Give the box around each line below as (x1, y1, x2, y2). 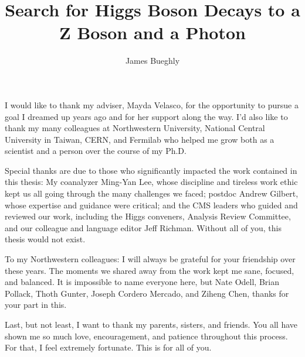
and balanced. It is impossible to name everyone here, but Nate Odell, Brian (5, 276, 279, 288)
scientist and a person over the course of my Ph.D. (5, 145, 187, 157)
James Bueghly (125, 54, 180, 67)
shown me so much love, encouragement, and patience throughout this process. (5, 329, 288, 342)
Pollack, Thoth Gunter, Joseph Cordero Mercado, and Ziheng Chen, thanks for (5, 287, 289, 299)
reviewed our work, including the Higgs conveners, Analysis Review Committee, (5, 210, 291, 222)
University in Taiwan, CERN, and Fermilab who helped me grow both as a (5, 133, 274, 145)
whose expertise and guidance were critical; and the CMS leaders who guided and (5, 198, 298, 211)
